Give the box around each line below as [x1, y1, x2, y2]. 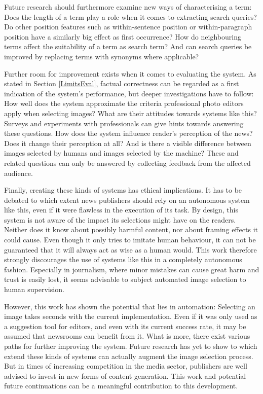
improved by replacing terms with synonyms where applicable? [4, 51, 199, 61]
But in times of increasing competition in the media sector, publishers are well [4, 361, 247, 371]
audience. [4, 167, 33, 178]
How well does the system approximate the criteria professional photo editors [4, 98, 244, 109]
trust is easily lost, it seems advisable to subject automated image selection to [4, 274, 246, 284]
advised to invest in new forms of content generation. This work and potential [4, 370, 246, 381]
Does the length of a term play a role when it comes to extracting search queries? [4, 11, 257, 22]
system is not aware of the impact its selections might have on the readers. [4, 214, 236, 225]
